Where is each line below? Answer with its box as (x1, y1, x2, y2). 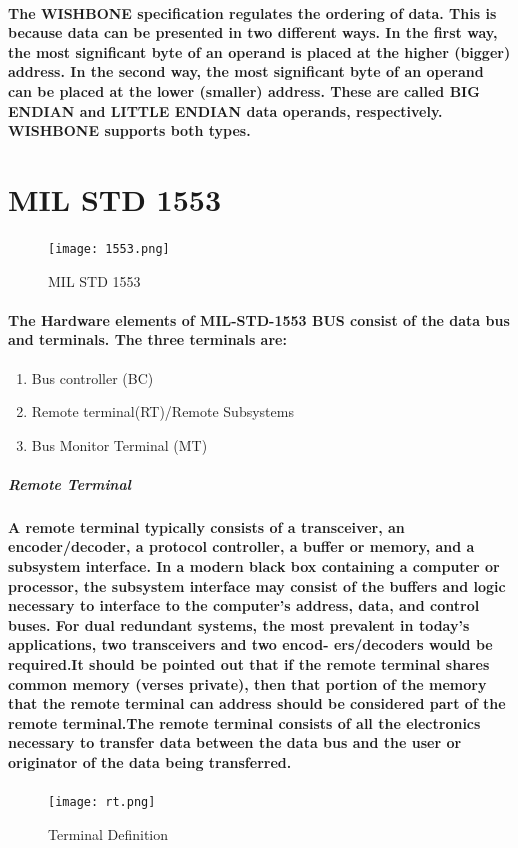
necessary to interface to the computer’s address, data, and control (8, 595, 480, 616)
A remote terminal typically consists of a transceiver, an (8, 516, 405, 537)
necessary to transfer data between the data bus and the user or (8, 732, 462, 753)
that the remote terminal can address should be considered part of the (8, 693, 506, 714)
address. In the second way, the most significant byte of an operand (8, 61, 484, 82)
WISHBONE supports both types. (8, 120, 251, 141)
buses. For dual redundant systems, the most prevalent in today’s (8, 614, 470, 635)
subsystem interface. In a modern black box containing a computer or (8, 556, 500, 577)
